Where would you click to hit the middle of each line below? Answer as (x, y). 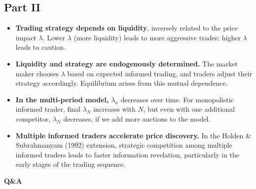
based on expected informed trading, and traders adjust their (160, 73)
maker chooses (37, 73)
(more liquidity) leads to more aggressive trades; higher (157, 37)
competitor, (33, 118)
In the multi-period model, (62, 99)
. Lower (54, 37)
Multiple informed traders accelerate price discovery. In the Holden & (133, 135)
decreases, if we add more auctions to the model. (137, 118)
